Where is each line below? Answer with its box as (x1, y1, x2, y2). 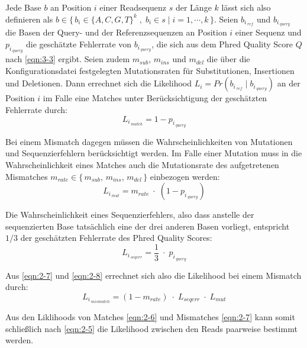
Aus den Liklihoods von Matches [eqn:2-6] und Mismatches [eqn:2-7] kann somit (5, 310, 295, 323)
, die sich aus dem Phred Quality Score (151, 38, 293, 50)
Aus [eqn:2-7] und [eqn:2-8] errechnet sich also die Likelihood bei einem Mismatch (5, 269, 302, 281)
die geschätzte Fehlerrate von (26, 38, 132, 50)
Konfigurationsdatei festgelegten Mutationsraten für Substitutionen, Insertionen (5, 64, 295, 76)
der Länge (175, 1, 212, 13)
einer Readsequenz (99, 1, 167, 13)
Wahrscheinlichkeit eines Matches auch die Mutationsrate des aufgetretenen (5, 159, 279, 171)
